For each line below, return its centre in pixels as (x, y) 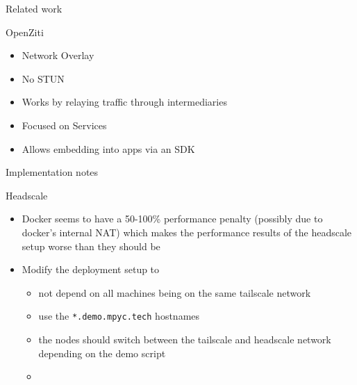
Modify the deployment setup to (91, 269)
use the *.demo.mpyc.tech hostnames (119, 316)
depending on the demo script (102, 353)
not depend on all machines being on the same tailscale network (175, 292)
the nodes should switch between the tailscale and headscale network (185, 339)
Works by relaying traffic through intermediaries (124, 102)
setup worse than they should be (91, 246)
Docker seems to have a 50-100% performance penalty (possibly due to (172, 219)
